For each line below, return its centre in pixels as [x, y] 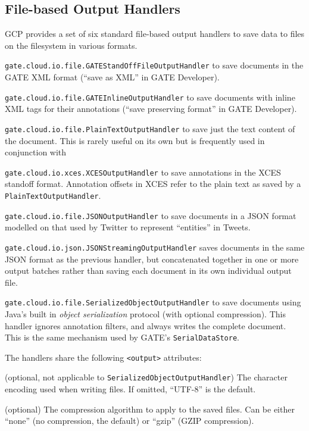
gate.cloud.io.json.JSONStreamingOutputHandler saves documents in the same [155, 247]
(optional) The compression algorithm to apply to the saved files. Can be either [150, 409]
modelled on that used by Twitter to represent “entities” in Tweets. [128, 227]
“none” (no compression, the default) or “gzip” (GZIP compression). [129, 421]
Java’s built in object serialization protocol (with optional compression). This [145, 313]
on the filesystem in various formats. [71, 45]
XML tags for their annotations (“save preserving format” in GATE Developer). [151, 109]
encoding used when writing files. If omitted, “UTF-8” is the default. [130, 389]
